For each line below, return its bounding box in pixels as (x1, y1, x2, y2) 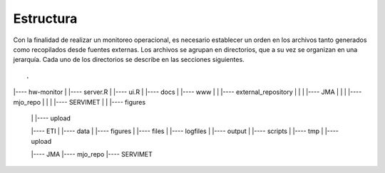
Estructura (13, 11, 78, 26)
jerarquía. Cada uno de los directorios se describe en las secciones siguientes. (13, 56, 245, 64)
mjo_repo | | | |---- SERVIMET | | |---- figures (13, 98, 146, 106)
